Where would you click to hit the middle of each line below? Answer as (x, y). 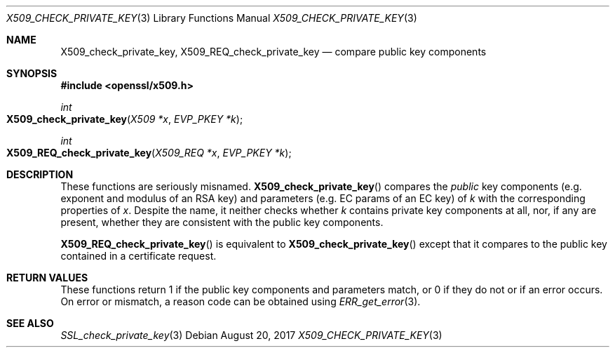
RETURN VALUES (47, 278)
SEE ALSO (30, 323)
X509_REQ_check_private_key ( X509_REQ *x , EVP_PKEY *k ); (149, 153)
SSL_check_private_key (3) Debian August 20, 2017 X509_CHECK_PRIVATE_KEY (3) (251, 335)
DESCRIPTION (40, 174)
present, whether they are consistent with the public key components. (222, 222)
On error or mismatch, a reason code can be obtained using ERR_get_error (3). (241, 301)
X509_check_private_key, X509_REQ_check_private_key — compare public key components (273, 52)
